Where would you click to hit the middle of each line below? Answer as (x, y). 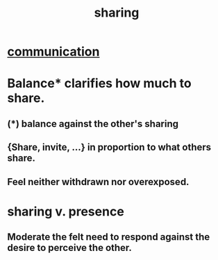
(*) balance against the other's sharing (93, 124)
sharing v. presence (66, 211)
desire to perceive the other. (69, 248)
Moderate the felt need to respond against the (109, 237)
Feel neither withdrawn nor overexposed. (98, 182)
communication (53, 52)
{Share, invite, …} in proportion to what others (109, 147)
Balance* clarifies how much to (100, 84)
